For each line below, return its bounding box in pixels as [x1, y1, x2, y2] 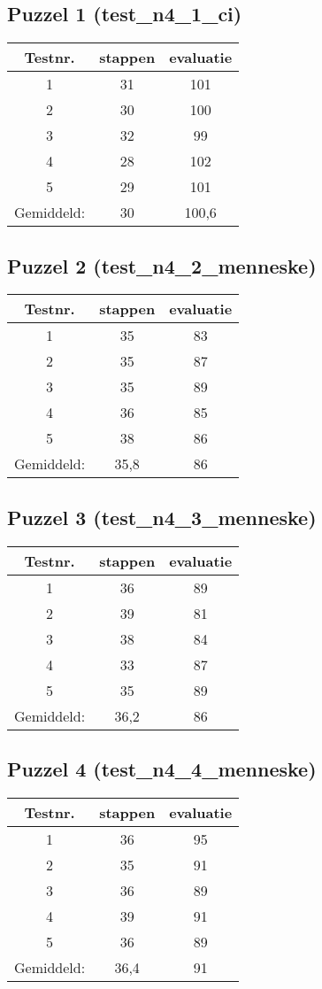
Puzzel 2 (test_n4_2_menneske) [7, 251, 317, 279]
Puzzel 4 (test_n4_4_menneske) [7, 755, 317, 782]
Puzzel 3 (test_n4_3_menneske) [7, 503, 317, 530]
